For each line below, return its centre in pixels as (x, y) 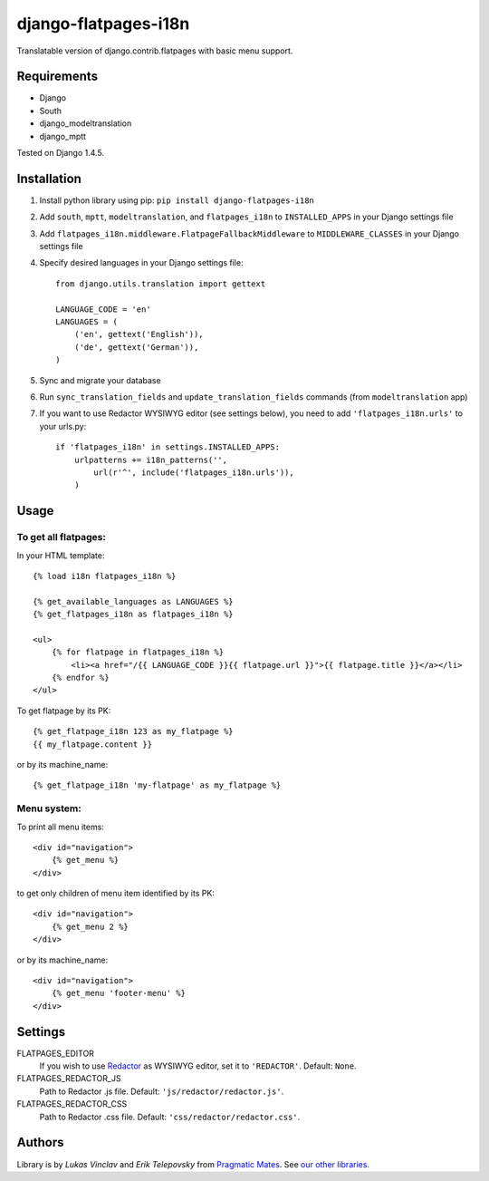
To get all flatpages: (61, 537)
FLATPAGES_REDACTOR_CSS (72, 1104)
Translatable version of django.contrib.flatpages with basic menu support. (155, 51)
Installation (49, 178)
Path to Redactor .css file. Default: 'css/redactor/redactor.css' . (170, 1117)
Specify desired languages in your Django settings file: (141, 263)
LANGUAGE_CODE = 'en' (103, 309)
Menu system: (49, 808)
